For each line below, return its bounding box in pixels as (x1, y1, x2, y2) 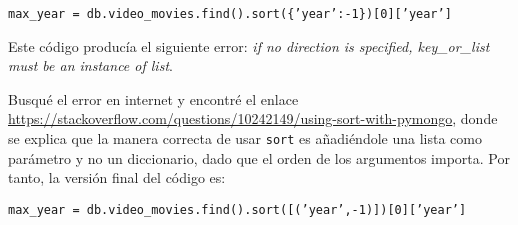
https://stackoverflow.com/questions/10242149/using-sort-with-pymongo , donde (8, 108, 498, 129)
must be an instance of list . (8, 55, 173, 76)
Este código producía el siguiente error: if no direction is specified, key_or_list (8, 35, 490, 56)
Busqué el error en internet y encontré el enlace (8, 88, 299, 109)
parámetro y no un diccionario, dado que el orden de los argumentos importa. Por (8, 147, 510, 168)
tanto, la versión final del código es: (8, 167, 226, 188)
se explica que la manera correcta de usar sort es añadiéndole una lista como (8, 128, 482, 149)
